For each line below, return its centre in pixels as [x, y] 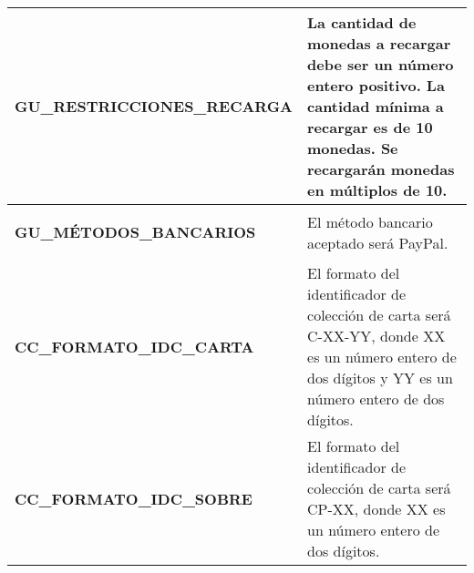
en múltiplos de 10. [377, 190]
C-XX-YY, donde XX [376, 336]
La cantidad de [362, 22]
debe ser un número [381, 64]
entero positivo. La [376, 85]
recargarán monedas [381, 169]
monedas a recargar [379, 43]
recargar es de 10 [370, 127]
